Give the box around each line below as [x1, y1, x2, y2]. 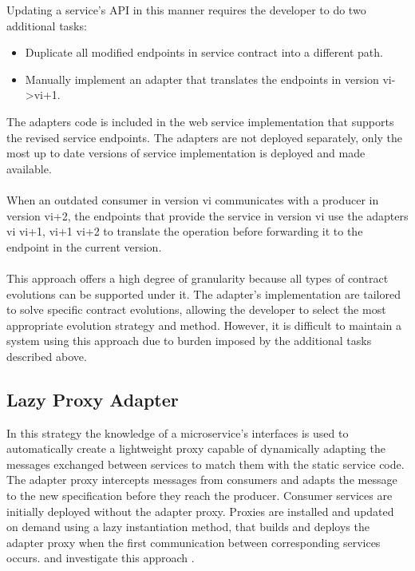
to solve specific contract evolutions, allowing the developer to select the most [6, 301, 386, 318]
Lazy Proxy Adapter [6, 387, 179, 411]
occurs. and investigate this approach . [6, 549, 195, 566]
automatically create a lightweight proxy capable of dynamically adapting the [6, 440, 385, 457]
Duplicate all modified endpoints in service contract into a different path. [25, 44, 383, 61]
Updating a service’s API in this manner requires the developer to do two [6, 2, 366, 18]
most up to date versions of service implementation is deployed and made [6, 145, 366, 161]
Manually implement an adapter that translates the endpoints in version [25, 70, 379, 87]
